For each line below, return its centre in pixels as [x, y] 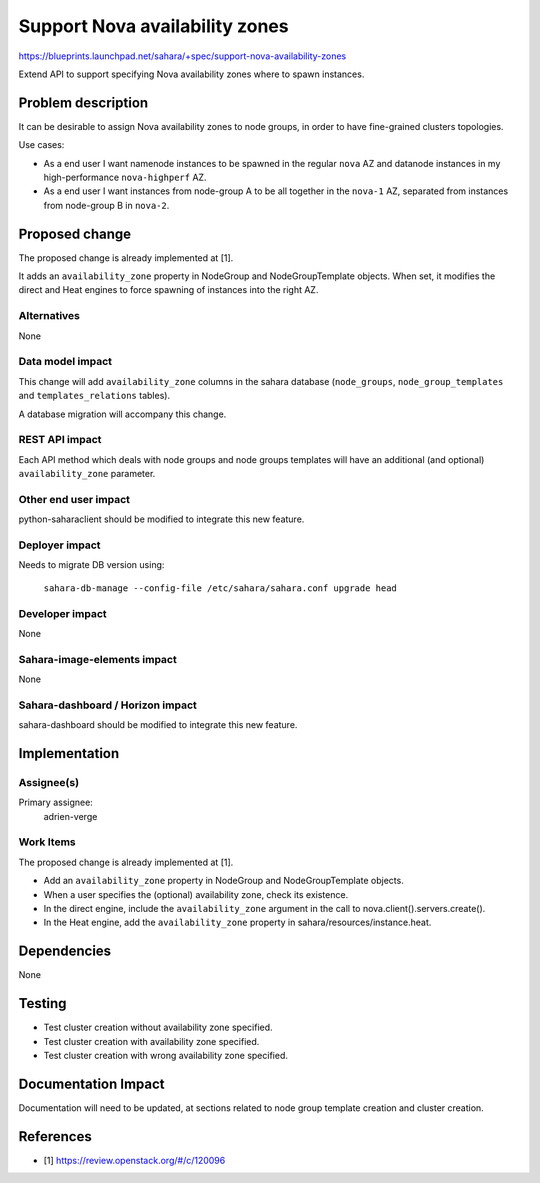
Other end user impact [74, 499]
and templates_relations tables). [94, 396]
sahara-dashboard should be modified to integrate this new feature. [158, 725]
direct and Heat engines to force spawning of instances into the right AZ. [168, 290]
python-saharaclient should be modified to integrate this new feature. [161, 519]
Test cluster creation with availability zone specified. [151, 1041]
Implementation [69, 753]
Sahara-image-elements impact [97, 659]
